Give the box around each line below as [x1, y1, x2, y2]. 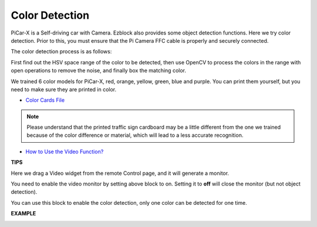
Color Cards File [25, 97, 65, 104]
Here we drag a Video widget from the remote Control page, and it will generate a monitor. [11, 170, 229, 177]
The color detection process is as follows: [11, 48, 112, 55]
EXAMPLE [11, 210, 36, 217]
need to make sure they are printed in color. [11, 85, 117, 93]
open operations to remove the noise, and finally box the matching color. [11, 67, 186, 74]
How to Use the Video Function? [25, 148, 104, 155]
